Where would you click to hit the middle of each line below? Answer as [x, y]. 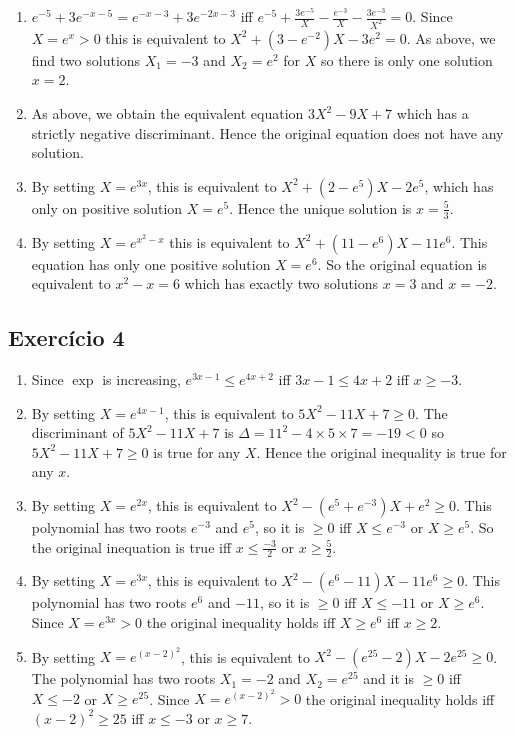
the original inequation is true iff [131, 546]
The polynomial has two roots [123, 678]
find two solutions [86, 59]
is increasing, [141, 379]
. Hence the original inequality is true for [381, 451]
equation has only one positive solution [151, 263]
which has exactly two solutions [281, 283]
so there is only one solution [407, 59]
